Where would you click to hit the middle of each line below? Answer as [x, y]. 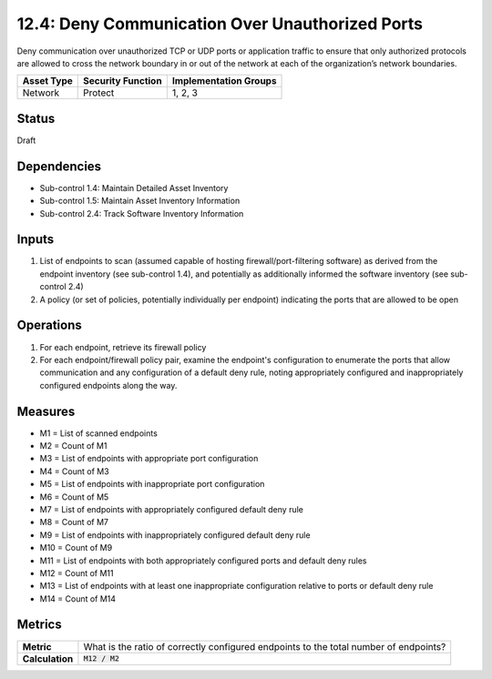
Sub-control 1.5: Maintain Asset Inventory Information [140, 201]
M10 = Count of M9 [76, 548]
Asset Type [47, 81]
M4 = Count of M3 [74, 471]
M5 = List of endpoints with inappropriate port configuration [152, 484]
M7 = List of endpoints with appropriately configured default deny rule [172, 509]
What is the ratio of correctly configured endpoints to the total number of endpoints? [265, 646]
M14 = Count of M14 [78, 598]
